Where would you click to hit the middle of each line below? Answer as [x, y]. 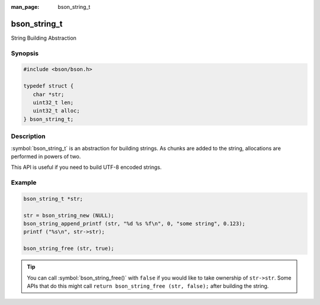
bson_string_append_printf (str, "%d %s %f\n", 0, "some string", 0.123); [135, 224]
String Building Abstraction [44, 38]
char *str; [49, 94]
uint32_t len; [53, 103]
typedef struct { [49, 86]
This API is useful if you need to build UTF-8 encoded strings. [87, 167]
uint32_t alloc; [56, 111]
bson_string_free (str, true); [69, 248]
